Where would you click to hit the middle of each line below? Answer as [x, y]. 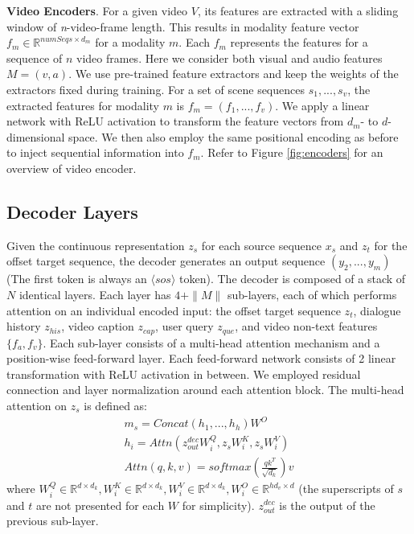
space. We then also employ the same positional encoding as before [234, 136]
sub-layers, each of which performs [312, 294]
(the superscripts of [346, 489]
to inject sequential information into [95, 152]
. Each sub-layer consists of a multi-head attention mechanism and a [211, 342]
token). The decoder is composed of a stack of [293, 279]
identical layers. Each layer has [95, 294]
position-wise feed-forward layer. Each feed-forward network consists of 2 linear [201, 358]
